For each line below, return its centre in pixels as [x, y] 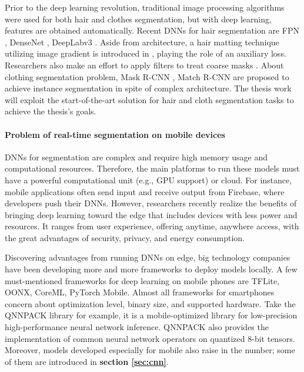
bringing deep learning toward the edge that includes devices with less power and [151, 214]
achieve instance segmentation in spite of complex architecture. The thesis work [148, 88]
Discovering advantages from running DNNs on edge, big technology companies [148, 257]
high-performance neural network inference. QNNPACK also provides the [137, 327]
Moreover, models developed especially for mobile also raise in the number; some [150, 350]
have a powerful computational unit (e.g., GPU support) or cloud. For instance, [148, 180]
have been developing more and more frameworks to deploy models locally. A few [151, 269]
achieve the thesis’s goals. [51, 111]
